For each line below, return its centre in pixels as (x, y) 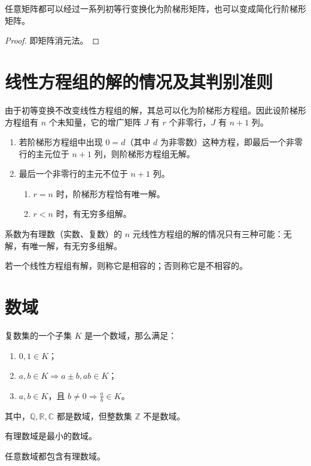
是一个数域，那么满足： (131, 335)
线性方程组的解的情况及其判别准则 (139, 81)
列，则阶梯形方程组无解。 (144, 153)
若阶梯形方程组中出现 (61, 142)
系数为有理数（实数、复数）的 (63, 234)
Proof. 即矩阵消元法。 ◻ (52, 40)
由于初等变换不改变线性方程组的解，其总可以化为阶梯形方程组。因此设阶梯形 (155, 110)
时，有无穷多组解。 (94, 214)
